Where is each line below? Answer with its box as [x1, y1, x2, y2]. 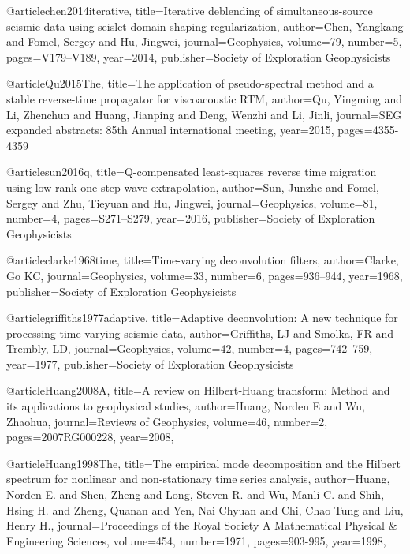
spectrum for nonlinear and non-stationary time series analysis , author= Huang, [6, 470, 390, 487]
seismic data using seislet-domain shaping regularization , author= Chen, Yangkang [6, 17, 404, 34]
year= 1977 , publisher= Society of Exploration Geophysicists [6, 355, 294, 372]
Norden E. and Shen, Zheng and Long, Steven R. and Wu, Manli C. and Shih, [6, 486, 385, 503]
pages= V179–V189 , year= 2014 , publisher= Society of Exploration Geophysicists [6, 48, 391, 65]
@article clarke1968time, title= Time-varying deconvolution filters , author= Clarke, [6, 252, 399, 268]
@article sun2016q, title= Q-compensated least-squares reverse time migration [6, 163, 377, 180]
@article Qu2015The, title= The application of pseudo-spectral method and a [6, 75, 374, 92]
